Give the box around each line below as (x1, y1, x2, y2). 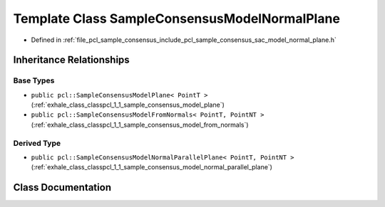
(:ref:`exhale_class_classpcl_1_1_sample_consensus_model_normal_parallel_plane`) (31, 163, 272, 171)
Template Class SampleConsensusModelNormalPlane (13, 11, 340, 26)
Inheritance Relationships (13, 54, 130, 66)
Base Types (13, 75, 55, 85)
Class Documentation (13, 181, 112, 193)
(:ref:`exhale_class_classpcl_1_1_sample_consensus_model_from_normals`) (31, 120, 249, 129)
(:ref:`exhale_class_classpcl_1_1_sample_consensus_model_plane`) (31, 100, 225, 110)
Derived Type (13, 138, 61, 148)
